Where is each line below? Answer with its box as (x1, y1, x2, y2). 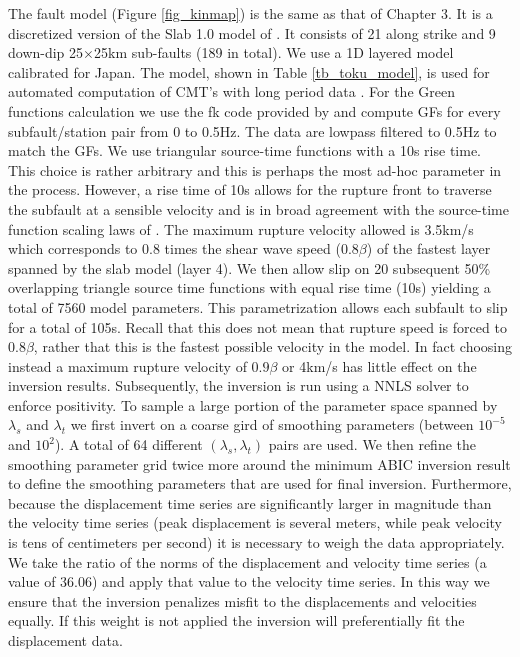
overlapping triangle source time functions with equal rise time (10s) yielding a (8, 277, 491, 298)
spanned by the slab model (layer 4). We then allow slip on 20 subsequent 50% (8, 257, 491, 278)
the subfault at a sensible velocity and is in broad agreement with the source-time (8, 198, 509, 219)
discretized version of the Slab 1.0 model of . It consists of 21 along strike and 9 (8, 22, 496, 43)
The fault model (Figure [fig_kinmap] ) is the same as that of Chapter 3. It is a (8, 3, 493, 23)
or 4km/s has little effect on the (282, 355, 477, 376)
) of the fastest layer (366, 238, 491, 259)
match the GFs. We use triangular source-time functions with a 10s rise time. (8, 140, 481, 161)
